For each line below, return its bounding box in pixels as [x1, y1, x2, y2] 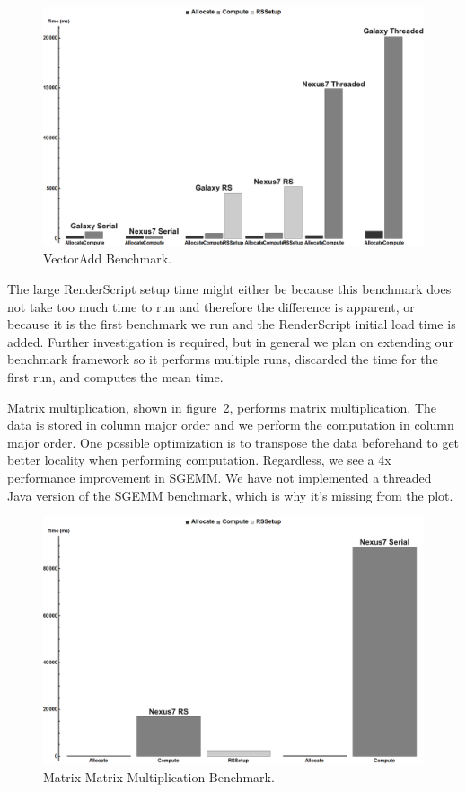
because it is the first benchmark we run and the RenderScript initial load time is [7, 315, 456, 334]
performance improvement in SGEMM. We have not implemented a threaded [7, 467, 432, 486]
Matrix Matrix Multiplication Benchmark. [43, 767, 275, 786]
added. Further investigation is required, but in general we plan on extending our [7, 332, 453, 351]
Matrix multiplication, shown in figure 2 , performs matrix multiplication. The [7, 397, 436, 416]
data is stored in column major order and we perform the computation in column [7, 415, 454, 434]
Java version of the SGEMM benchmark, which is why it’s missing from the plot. [7, 485, 453, 504]
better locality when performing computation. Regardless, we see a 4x [7, 450, 391, 469]
